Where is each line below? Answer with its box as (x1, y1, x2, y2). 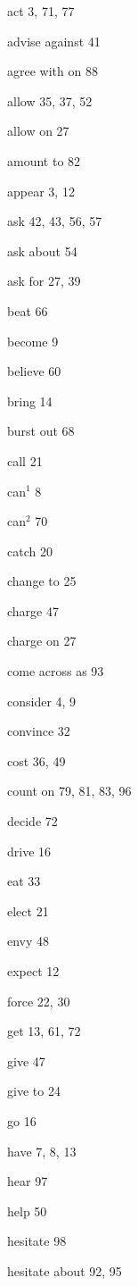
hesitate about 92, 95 (7, 1261, 122, 1280)
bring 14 (7, 391, 53, 410)
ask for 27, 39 (7, 271, 81, 290)
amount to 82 (7, 151, 81, 170)
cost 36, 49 (7, 751, 66, 770)
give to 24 (7, 1081, 61, 1100)
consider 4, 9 (7, 691, 77, 710)
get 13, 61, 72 (7, 1022, 81, 1040)
